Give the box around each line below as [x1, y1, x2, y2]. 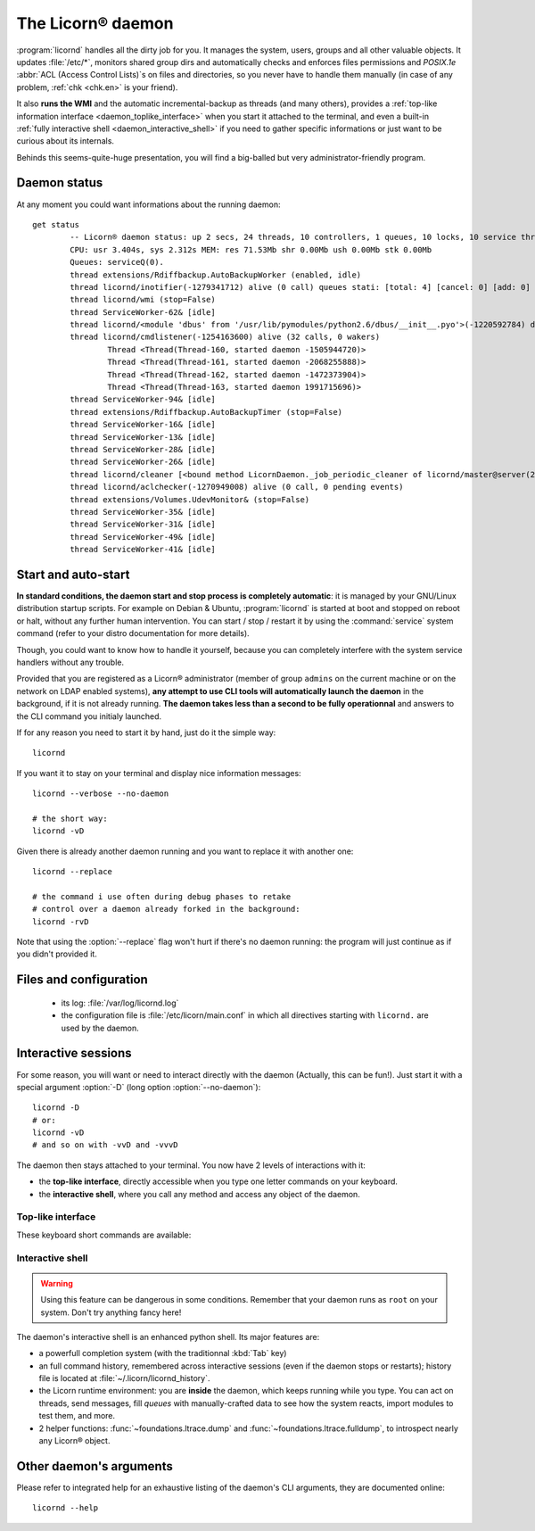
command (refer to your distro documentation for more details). [16, 628, 250, 639]
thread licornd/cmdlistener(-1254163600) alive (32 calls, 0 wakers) [70, 332, 381, 343]
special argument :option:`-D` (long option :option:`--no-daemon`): [16, 1081, 261, 1092]
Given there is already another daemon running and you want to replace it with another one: [16, 846, 354, 857]
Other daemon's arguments [16, 1459, 173, 1474]
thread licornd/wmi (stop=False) [70, 294, 216, 305]
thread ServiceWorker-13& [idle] [70, 432, 216, 442]
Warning [40, 1278, 73, 1288]
